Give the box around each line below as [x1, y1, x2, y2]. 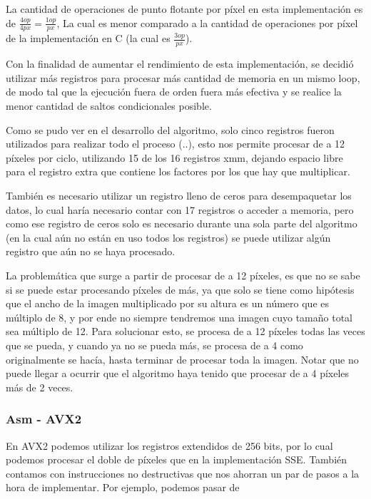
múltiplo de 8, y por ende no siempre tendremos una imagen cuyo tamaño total [6, 309, 352, 324]
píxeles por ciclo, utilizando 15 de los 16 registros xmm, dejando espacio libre [6, 150, 343, 165]
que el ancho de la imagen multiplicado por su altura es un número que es [6, 296, 329, 311]
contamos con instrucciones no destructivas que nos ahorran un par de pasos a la [6, 465, 360, 480]
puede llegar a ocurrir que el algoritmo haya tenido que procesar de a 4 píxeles [6, 366, 350, 381]
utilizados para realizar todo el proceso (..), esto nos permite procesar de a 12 [6, 136, 345, 151]
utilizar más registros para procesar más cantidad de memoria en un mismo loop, [6, 70, 360, 85]
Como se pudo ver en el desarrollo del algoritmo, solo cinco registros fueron [6, 122, 335, 137]
